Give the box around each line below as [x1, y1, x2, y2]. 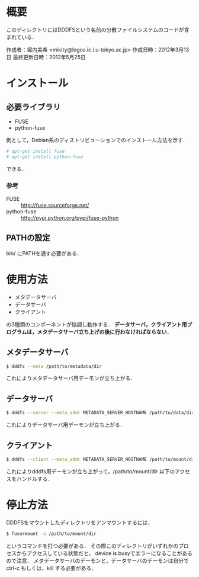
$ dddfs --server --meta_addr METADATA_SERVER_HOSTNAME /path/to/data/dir [6, 410, 195, 416]
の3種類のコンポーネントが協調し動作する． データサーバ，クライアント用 [6, 320, 188, 328]
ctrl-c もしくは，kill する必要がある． [6, 564, 97, 572]
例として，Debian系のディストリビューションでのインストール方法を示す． [6, 136, 188, 143]
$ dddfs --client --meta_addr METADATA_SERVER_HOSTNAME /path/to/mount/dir [6, 456, 197, 462]
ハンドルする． [16, 475, 53, 482]
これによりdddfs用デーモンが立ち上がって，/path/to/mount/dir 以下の [6, 467, 175, 475]
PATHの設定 [6, 233, 50, 243]
